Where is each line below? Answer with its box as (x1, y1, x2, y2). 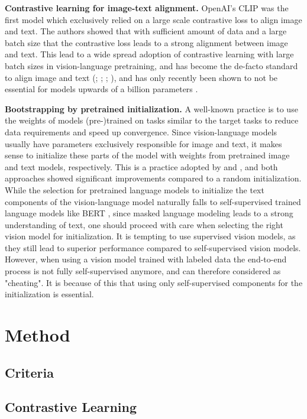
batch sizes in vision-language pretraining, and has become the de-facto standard (5, 59, 298, 72)
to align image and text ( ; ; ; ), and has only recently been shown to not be (5, 71, 278, 83)
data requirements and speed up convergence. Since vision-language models (5, 125, 277, 138)
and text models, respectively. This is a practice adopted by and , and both (5, 160, 278, 173)
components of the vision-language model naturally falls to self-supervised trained (5, 195, 301, 207)
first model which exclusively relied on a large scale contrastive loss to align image (5, 13, 302, 25)
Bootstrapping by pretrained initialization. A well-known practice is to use (5, 102, 298, 115)
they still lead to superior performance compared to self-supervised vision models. (5, 241, 301, 254)
